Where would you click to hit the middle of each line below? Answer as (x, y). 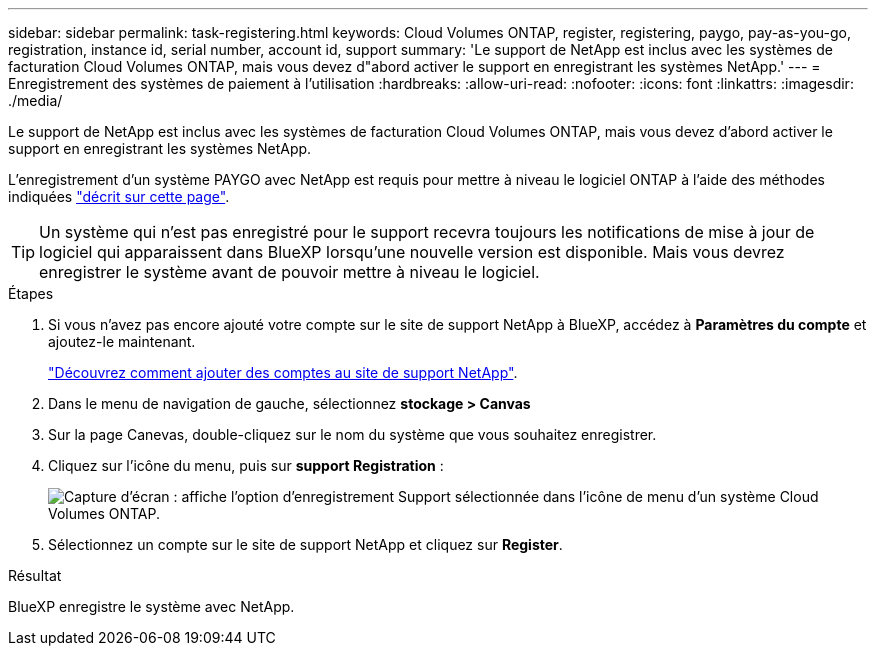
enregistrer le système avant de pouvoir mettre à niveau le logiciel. (289, 272)
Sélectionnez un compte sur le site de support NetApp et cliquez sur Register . (305, 544)
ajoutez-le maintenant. (122, 341)
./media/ (35, 100)
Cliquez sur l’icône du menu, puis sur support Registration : (246, 465)
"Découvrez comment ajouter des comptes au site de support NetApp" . (283, 372)
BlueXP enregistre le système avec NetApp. (151, 606)
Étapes (31, 293)
